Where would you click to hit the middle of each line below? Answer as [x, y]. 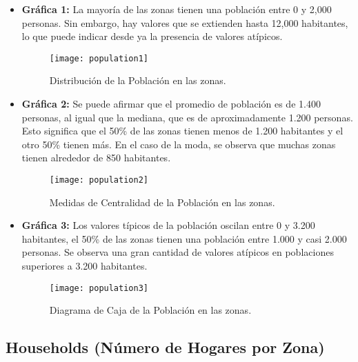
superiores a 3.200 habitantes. [84, 266]
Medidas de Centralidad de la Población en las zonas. [162, 202]
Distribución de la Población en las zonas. [138, 80]
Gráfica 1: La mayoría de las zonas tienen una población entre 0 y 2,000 [177, 9]
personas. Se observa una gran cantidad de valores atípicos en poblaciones [178, 252]
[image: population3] [99, 288]
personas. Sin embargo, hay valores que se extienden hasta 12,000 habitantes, [185, 22]
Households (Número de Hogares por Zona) [165, 347]
